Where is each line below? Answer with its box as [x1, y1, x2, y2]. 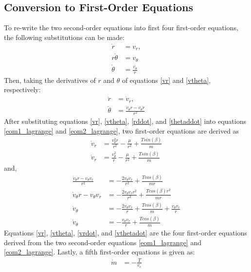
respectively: [4, 84, 41, 95]
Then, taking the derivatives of [4, 75, 96, 85]
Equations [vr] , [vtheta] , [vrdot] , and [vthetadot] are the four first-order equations [4, 228, 247, 238]
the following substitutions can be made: [4, 32, 125, 42]
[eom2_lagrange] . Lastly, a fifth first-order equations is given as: [4, 247, 195, 257]
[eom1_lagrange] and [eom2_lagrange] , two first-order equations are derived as [4, 125, 239, 136]
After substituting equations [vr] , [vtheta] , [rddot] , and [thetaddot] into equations [4, 116, 247, 126]
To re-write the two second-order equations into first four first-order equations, [4, 22, 238, 33]
